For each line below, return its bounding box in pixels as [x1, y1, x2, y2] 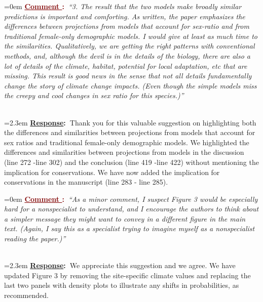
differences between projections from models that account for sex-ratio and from [4, 21, 249, 31]
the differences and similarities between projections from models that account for [4, 127, 255, 138]
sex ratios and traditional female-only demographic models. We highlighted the [4, 137, 249, 147]
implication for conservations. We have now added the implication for [4, 166, 220, 177]
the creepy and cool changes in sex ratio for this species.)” [4, 90, 184, 101]
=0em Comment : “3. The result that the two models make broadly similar [4, 1, 242, 11]
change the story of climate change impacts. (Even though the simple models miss [4, 80, 257, 91]
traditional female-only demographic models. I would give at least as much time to [4, 30, 257, 41]
